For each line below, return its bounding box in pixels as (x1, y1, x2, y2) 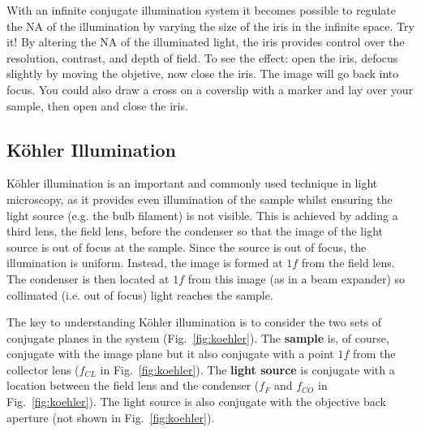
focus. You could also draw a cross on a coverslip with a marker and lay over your (6, 80, 414, 97)
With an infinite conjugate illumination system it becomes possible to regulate (6, 2, 396, 18)
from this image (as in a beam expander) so (187, 270, 406, 287)
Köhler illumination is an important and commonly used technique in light (6, 175, 378, 192)
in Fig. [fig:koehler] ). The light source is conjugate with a (100, 361, 395, 378)
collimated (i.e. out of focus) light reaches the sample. (6, 286, 273, 303)
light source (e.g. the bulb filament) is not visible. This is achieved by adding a (6, 206, 398, 223)
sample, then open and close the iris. (6, 97, 188, 114)
